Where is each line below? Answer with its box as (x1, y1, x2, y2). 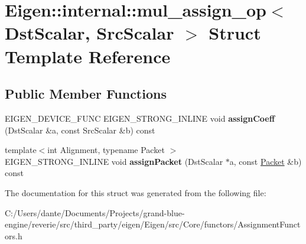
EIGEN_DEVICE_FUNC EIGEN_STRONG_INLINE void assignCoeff (5, 112, 275, 124)
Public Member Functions (5, 84, 167, 103)
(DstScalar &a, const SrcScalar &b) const (5, 123, 155, 136)
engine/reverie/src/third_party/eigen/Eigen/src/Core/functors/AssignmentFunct (5, 218, 301, 230)
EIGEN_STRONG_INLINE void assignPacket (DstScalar (5, 155, 223, 167)
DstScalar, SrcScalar (5, 21, 174, 45)
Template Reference (5, 44, 171, 68)
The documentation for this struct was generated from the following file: (5, 186, 266, 199)
